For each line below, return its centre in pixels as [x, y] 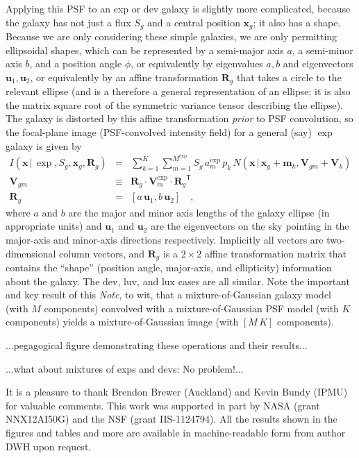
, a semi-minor [323, 50]
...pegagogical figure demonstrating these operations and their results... [157, 345]
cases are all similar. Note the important [264, 281]
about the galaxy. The [53, 281]
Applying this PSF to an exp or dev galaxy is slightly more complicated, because [178, 8]
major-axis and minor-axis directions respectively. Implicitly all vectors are [165, 239]
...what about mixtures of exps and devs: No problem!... [125, 368]
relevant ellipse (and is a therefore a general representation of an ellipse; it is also [178, 91]
